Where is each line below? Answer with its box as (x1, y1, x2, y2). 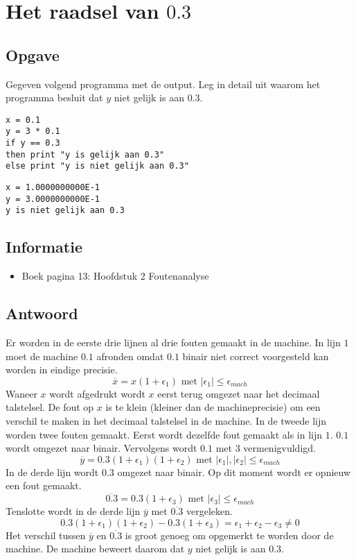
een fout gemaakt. (6, 478, 82, 493)
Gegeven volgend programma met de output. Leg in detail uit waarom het (6, 76, 321, 91)
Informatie (6, 236, 82, 257)
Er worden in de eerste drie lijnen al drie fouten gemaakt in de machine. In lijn (6, 335, 341, 350)
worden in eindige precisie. (6, 362, 118, 377)
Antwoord (6, 303, 78, 324)
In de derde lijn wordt (6, 464, 99, 479)
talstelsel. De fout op (6, 400, 94, 414)
